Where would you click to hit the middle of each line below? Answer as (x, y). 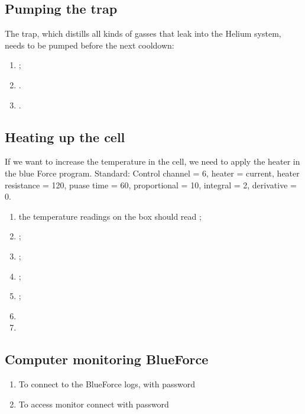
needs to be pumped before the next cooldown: (90, 45)
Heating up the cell (65, 137)
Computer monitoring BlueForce (107, 359)
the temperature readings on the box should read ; (110, 216)
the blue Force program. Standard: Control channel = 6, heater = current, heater (152, 173)
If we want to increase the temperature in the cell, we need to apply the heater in (152, 161)
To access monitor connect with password (94, 404)
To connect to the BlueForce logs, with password (107, 384)
